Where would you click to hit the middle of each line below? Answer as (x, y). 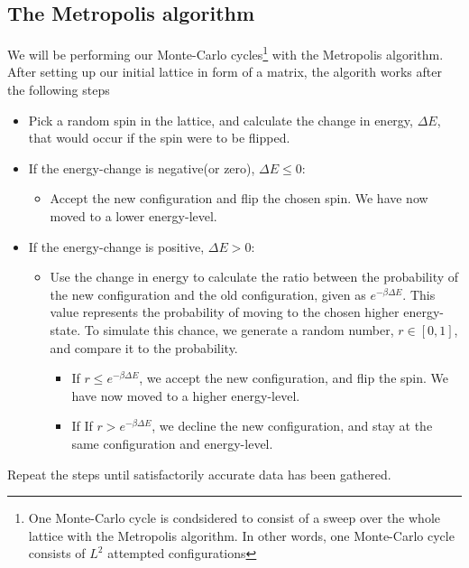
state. (65, 329)
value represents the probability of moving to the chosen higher (225, 312)
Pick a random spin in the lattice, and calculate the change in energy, (221, 120)
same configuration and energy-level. (172, 443)
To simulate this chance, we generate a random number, (239, 329)
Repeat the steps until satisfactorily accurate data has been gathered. (199, 474)
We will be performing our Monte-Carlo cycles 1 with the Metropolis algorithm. (225, 53)
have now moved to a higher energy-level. (186, 395)
